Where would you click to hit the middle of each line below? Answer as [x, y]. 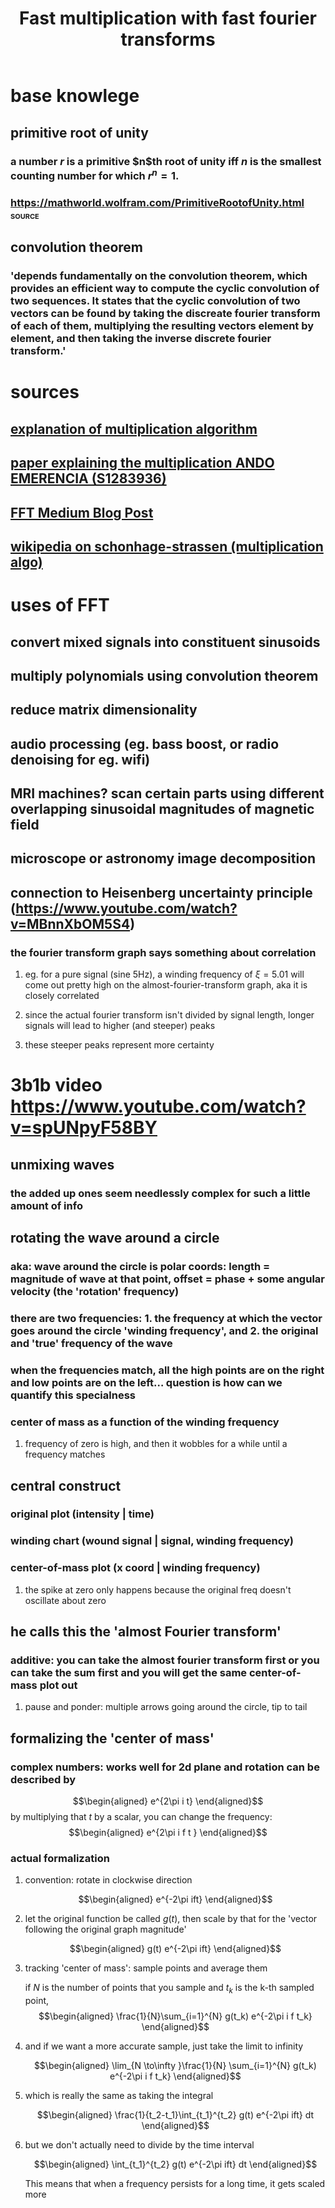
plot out [58, 1685]
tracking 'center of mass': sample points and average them [146, 1968]
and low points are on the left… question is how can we [146, 1382]
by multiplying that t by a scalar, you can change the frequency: [141, 1817]
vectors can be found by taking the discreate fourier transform [165, 314]
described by [43, 1779]
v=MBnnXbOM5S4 [70, 923]
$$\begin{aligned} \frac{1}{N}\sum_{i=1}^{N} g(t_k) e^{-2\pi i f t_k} [175, 2016]
